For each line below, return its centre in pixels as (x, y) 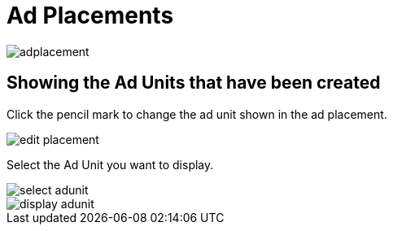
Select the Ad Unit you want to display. (110, 164)
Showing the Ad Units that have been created (194, 83)
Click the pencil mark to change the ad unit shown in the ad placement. (197, 114)
